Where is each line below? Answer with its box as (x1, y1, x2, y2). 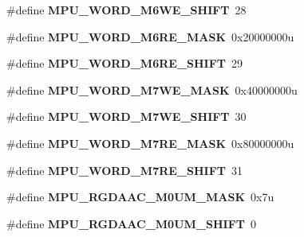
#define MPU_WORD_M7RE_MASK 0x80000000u (6, 134, 294, 151)
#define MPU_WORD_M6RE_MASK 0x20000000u (6, 28, 294, 45)
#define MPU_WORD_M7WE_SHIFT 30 (6, 108, 247, 125)
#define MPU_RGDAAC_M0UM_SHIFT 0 (6, 215, 256, 231)
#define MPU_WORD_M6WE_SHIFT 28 (6, 2, 247, 17)
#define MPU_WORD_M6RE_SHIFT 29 (6, 55, 243, 72)
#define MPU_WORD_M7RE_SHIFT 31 (6, 161, 243, 178)
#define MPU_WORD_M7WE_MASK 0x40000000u (6, 81, 298, 98)
